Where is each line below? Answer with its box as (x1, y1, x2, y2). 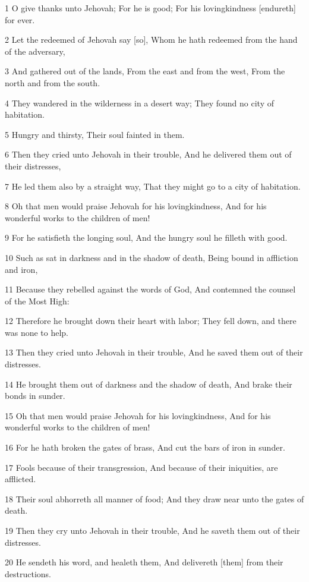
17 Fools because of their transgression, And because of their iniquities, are (5, 461, 278, 473)
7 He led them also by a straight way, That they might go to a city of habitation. (5, 180, 301, 192)
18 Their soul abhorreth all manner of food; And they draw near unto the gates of (5, 492, 304, 505)
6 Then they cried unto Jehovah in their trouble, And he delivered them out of (5, 148, 292, 161)
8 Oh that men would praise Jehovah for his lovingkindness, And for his (5, 200, 267, 212)
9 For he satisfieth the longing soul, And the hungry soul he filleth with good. (5, 231, 288, 244)
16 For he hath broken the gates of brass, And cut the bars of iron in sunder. (5, 441, 285, 454)
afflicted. (5, 473, 36, 485)
